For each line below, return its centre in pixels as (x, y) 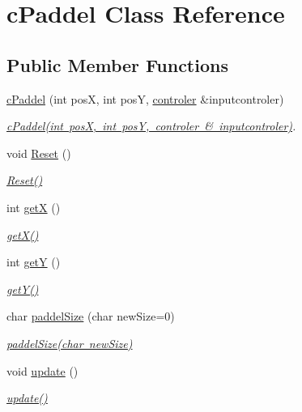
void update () (43, 370)
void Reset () (39, 153)
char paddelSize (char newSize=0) (91, 316)
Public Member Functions (117, 64)
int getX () (34, 207)
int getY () (34, 262)
